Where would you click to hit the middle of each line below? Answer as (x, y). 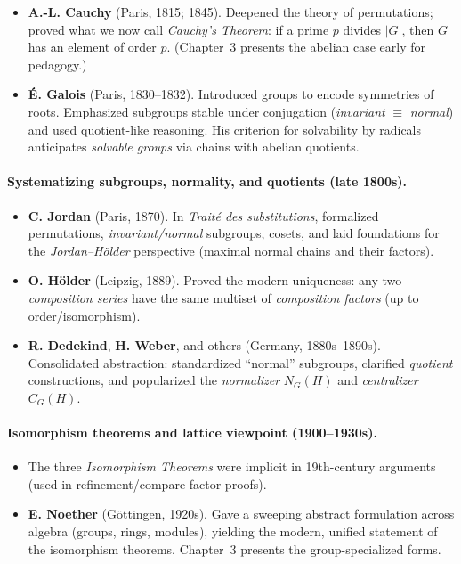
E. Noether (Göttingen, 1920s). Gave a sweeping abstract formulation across (241, 514)
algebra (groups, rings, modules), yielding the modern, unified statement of (233, 531)
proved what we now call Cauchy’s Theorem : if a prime (178, 29)
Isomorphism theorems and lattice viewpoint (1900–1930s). (192, 433)
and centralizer (378, 380)
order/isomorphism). (84, 315)
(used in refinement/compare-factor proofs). (147, 483)
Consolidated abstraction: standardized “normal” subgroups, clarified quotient (240, 362)
